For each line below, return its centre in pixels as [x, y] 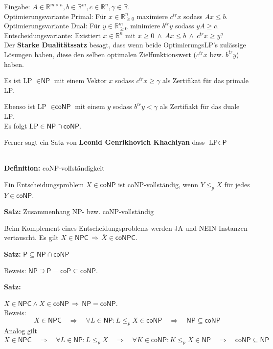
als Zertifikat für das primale [205, 80]
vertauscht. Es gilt [31, 237]
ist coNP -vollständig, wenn [158, 184]
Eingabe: [17, 6]
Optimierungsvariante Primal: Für [55, 16]
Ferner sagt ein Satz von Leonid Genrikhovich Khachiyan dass [104, 142]
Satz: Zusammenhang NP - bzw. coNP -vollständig [79, 211]
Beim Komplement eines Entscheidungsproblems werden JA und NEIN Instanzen [126, 228]
